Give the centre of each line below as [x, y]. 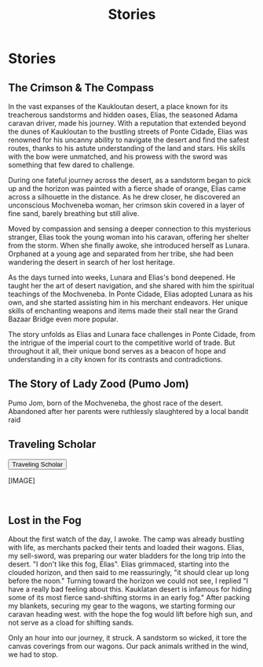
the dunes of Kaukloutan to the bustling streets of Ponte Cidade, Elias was [128, 132]
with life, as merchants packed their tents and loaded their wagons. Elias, [126, 548]
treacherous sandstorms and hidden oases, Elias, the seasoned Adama [123, 115]
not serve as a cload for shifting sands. [71, 623]
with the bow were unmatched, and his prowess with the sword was [118, 156]
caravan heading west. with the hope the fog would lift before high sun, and [130, 614]
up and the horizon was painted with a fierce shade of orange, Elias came [127, 189]
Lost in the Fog [45, 520]
